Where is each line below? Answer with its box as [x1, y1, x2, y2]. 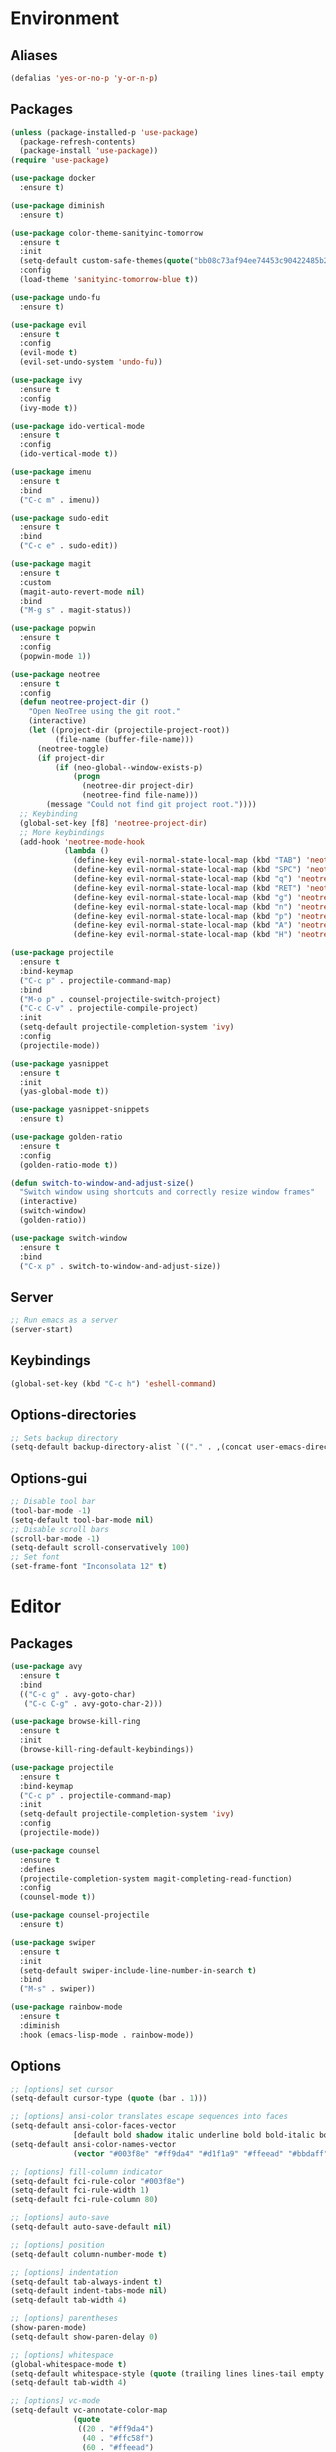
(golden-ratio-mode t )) [19, 1160, 118, 1170]
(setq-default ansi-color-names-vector [10, 2139, 177, 2149]
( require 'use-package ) [10, 155, 110, 166]
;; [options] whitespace [10, 2350, 114, 2360]
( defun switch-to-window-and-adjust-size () [10, 1178, 195, 1188]
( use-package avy [10, 1662, 83, 1672]
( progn [73, 772, 101, 782]
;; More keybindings [19, 827, 105, 837]
